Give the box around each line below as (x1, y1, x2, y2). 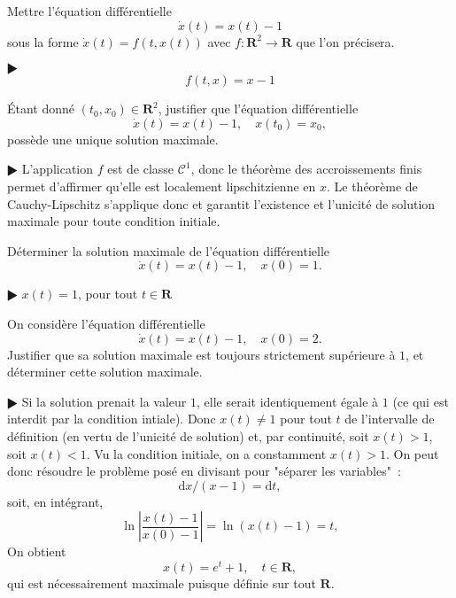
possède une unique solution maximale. (7, 129, 219, 148)
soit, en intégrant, (7, 492, 104, 510)
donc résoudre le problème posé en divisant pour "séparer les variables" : (7, 462, 401, 480)
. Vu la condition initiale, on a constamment (86, 444, 327, 462)
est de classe (107, 159, 174, 178)
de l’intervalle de (344, 409, 435, 428)
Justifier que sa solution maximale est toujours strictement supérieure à (7, 345, 396, 363)
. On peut (385, 444, 439, 462)
